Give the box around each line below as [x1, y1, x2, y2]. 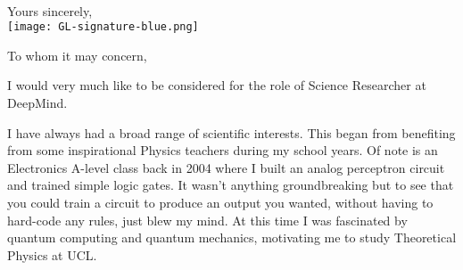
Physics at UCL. [7, 245, 97, 264]
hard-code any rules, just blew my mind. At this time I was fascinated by [7, 210, 408, 229]
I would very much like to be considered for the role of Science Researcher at [7, 76, 426, 94]
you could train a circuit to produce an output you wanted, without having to [7, 193, 434, 211]
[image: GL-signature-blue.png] [7, 20, 199, 34]
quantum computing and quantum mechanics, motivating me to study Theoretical [7, 228, 457, 247]
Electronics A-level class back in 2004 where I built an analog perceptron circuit [7, 158, 445, 176]
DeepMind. [7, 94, 68, 112]
